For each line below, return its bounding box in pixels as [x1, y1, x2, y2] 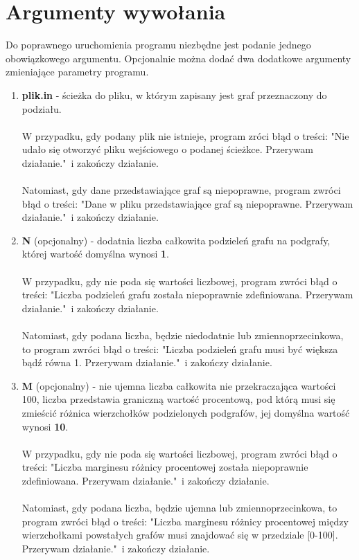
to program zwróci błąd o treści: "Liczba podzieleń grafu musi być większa [21, 341, 338, 356]
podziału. [21, 101, 62, 116]
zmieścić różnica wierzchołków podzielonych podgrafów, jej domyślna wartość [21, 405, 350, 419]
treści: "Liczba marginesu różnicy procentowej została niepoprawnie [21, 460, 308, 474]
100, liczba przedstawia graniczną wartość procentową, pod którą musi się [21, 392, 335, 406]
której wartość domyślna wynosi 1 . [21, 246, 169, 261]
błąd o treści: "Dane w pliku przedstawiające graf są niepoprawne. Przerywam [21, 196, 353, 210]
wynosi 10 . [21, 419, 69, 433]
